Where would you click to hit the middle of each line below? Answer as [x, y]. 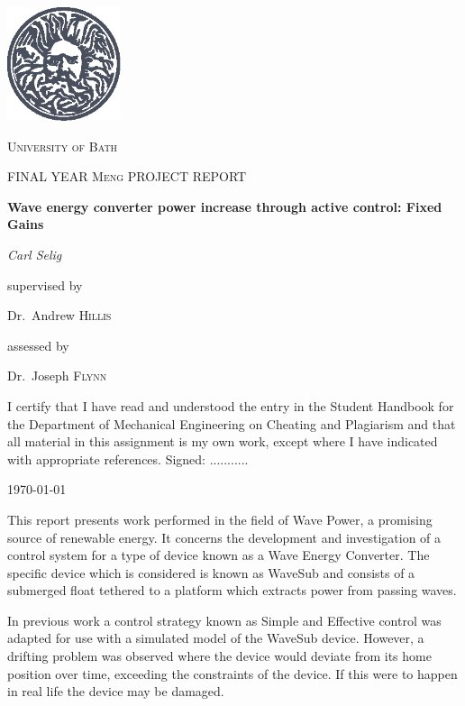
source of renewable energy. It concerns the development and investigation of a [224, 537]
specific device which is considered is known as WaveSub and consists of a [211, 572]
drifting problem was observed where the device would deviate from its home [219, 656]
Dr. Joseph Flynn [57, 376]
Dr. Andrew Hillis [59, 315]
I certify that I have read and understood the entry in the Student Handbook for [231, 405]
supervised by [45, 284]
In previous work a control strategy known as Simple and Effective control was [224, 620]
